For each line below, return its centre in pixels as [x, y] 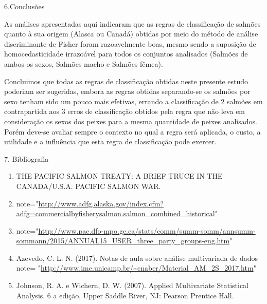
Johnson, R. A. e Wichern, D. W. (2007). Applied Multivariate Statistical [132, 285]
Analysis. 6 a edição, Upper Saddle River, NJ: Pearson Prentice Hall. [125, 295]
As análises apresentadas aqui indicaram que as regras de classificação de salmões [132, 23]
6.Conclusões [24, 6]
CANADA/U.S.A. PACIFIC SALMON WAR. [88, 186]
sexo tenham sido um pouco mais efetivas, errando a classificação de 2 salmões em [133, 101]
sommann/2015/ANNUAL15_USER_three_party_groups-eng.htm [123, 241]
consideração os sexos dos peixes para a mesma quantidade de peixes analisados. [131, 121]
